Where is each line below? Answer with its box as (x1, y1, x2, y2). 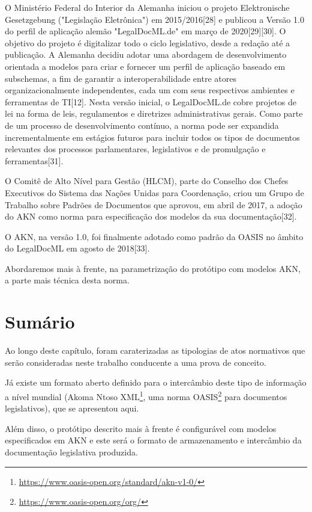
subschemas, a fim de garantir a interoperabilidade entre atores (5, 72, 236, 84)
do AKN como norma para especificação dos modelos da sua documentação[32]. (5, 210, 297, 223)
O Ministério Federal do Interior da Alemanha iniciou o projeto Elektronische (5, 1, 290, 13)
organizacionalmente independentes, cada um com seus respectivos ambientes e (5, 84, 295, 96)
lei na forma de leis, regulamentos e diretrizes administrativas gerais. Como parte (5, 107, 303, 120)
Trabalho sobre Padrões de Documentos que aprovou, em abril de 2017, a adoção (5, 198, 302, 211)
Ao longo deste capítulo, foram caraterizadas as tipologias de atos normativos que (5, 344, 305, 357)
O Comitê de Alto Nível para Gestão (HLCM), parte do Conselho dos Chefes (5, 174, 289, 187)
